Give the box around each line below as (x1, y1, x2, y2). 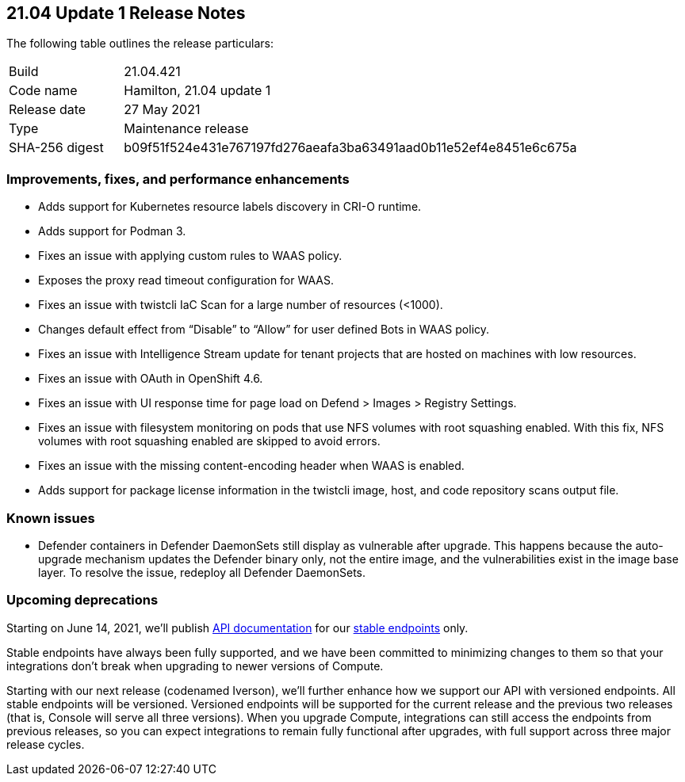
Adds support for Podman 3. (38, 224, 186, 238)
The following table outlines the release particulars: (6, 36, 274, 51)
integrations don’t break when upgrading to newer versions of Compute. (6, 658, 384, 673)
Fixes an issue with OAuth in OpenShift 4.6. (38, 372, 263, 386)
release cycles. (6, 737, 85, 751)
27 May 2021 (124, 101, 201, 118)
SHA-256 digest (9, 139, 104, 156)
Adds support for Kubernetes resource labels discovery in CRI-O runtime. (38, 200, 422, 214)
